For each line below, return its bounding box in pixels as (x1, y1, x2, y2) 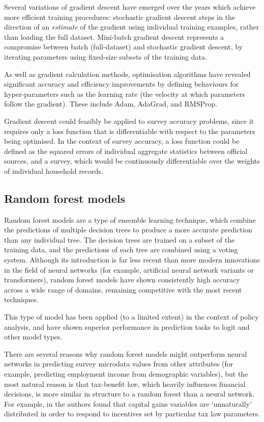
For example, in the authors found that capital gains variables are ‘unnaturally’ (4, 398, 252, 409)
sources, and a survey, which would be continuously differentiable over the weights (4, 155, 260, 166)
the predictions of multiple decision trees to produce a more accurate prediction (4, 224, 252, 235)
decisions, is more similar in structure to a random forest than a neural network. (4, 388, 255, 399)
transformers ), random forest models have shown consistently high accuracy (4, 274, 240, 285)
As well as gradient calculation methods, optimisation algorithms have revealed (4, 68, 251, 79)
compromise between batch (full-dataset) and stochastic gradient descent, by (4, 41, 243, 52)
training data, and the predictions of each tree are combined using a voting (4, 244, 238, 255)
